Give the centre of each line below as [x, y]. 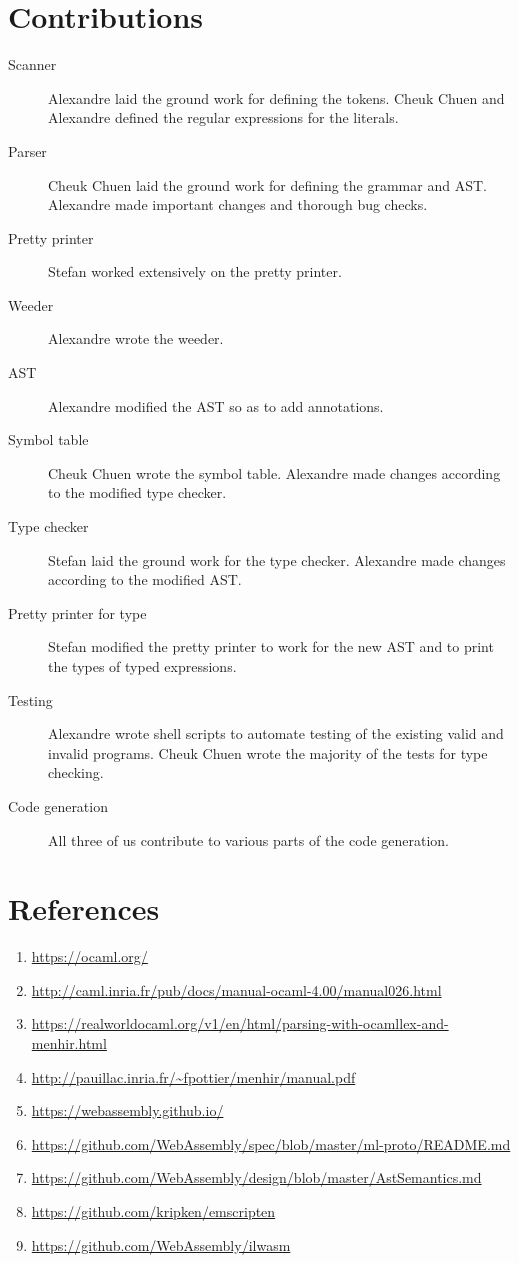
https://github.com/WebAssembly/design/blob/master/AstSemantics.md [256, 1177]
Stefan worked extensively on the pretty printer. [195, 271]
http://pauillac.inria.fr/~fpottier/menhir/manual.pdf [193, 1076]
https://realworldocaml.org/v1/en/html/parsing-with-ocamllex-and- [240, 1023]
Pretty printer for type [77, 612]
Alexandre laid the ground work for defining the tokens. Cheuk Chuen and [276, 97]
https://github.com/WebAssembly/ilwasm [161, 1244]
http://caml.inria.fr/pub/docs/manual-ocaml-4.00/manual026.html [236, 989]
